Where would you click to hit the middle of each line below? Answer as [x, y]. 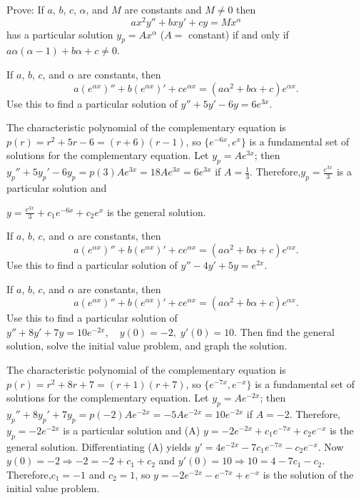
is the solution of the [308, 474]
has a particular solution [60, 34]
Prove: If [25, 9]
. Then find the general [284, 331]
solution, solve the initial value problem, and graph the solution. [147, 346]
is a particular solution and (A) [132, 430]
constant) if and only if [239, 34]
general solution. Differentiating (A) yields [99, 446]
